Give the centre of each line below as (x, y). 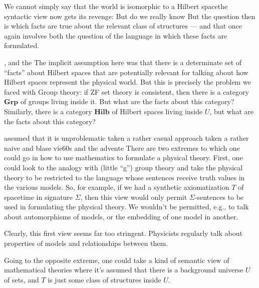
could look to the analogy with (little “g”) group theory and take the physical (123, 167)
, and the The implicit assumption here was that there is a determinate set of (123, 62)
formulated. (22, 45)
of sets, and (22, 279)
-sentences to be (219, 197)
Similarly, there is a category (48, 111)
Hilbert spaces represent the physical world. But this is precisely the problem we (127, 82)
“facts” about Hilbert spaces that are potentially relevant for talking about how (126, 72)
